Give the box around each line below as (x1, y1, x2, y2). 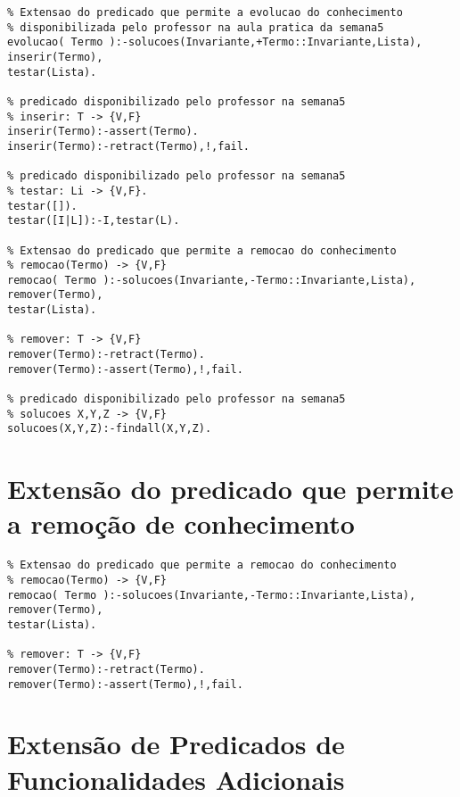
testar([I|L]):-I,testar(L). (7, 214, 180, 228)
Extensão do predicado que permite (7, 470, 454, 507)
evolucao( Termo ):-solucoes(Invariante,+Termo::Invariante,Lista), (7, 36, 423, 49)
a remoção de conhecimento (7, 505, 355, 542)
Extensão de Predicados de (7, 726, 345, 762)
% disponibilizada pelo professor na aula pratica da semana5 (7, 21, 384, 34)
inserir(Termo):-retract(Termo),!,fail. (7, 139, 251, 153)
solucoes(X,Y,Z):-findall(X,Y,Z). (7, 422, 212, 436)
